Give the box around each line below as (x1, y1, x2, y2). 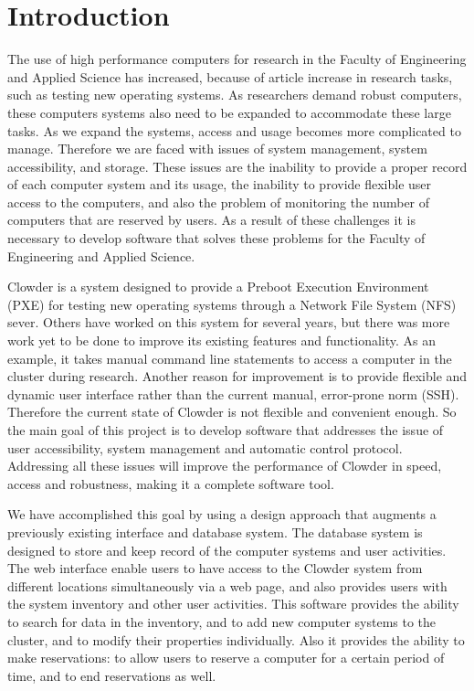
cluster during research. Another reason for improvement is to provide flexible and (7, 367, 468, 386)
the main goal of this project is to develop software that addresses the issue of (7, 420, 444, 439)
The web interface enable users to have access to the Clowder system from (7, 558, 423, 578)
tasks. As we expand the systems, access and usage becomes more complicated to (7, 121, 461, 140)
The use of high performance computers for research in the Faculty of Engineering (7, 49, 467, 69)
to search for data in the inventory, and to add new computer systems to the (7, 611, 437, 631)
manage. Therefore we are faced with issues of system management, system (7, 139, 427, 158)
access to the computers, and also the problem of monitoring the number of (7, 192, 430, 211)
